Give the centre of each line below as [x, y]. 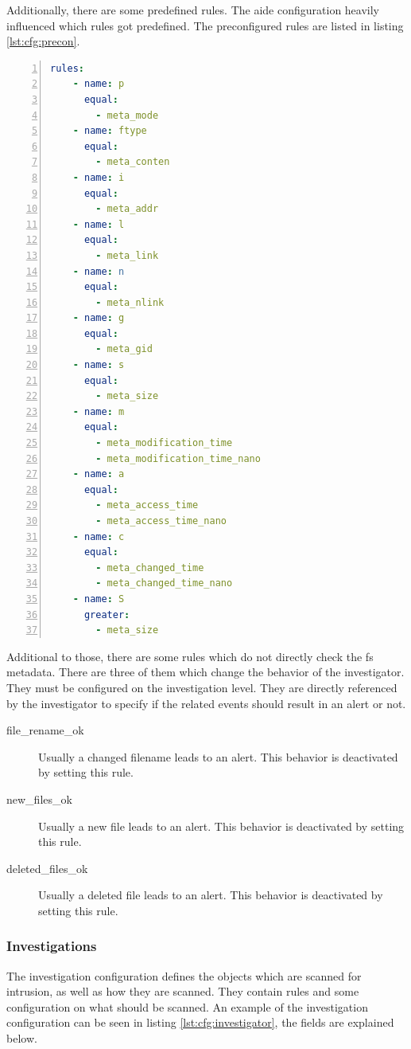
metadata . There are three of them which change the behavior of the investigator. [205, 672]
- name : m [99, 411]
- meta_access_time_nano [161, 521]
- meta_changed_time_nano [164, 583]
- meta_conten [133, 162]
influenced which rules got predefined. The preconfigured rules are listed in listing [205, 25]
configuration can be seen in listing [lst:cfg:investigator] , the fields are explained [200, 1022]
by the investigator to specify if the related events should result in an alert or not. [206, 703]
